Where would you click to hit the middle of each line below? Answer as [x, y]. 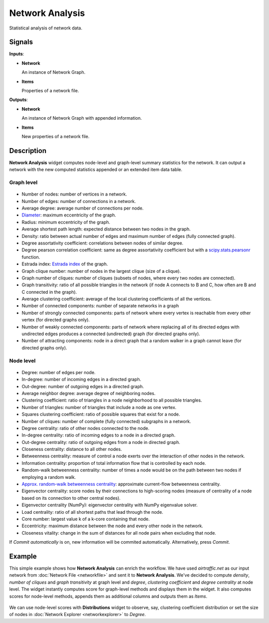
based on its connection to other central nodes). [71, 498]
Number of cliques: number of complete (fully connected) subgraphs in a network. [106, 421]
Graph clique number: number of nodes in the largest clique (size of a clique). [101, 271]
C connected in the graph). [49, 292]
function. [31, 257]
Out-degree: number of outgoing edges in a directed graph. [83, 386]
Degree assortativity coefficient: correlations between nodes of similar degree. [103, 243]
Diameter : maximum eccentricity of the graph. [69, 215]
